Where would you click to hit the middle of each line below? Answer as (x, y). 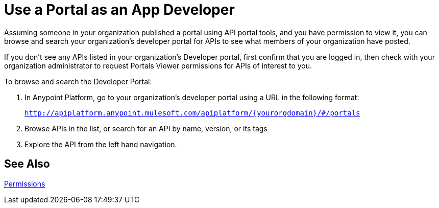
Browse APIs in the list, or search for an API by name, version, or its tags (146, 128)
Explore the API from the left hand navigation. (101, 144)
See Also (27, 164)
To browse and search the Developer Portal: (78, 81)
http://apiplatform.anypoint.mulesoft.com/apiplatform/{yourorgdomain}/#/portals (192, 113)
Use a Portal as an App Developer (119, 10)
